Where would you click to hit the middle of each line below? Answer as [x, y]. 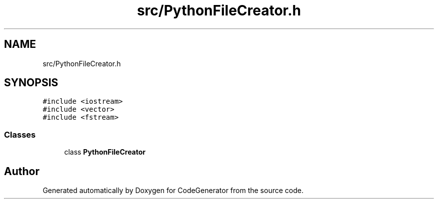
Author [22, 171]
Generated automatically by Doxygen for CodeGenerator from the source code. [173, 191]
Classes [20, 134]
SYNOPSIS [31, 83]
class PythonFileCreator [105, 152]
